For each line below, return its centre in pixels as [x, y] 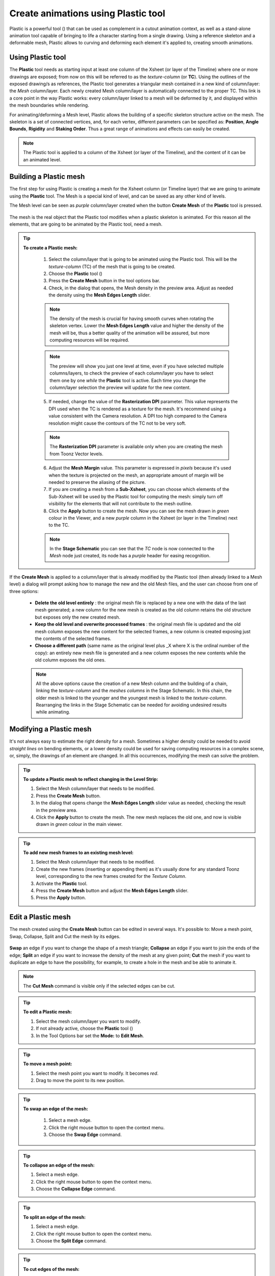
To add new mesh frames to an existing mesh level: [78, 853]
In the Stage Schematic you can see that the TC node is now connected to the [132, 549]
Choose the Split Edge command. [71, 1241]
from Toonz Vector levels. [77, 454]
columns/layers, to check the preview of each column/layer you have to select [132, 373]
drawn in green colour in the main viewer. [79, 824]
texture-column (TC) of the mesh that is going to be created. [112, 266]
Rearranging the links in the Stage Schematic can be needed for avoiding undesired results [131, 705]
